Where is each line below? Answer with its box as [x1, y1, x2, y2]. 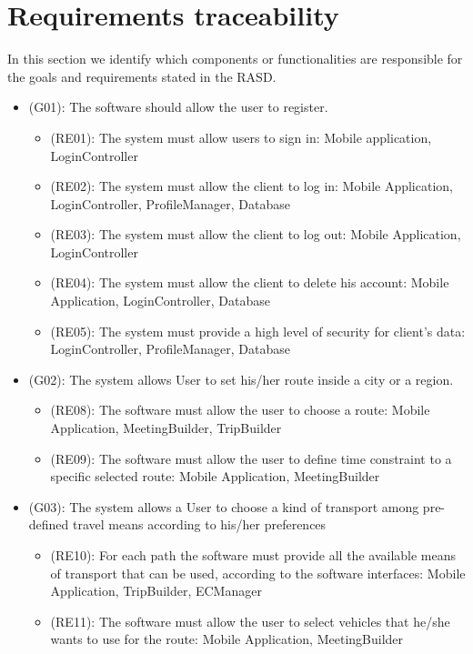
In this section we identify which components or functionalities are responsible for [7, 49, 463, 68]
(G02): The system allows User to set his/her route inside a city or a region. [28, 369, 454, 388]
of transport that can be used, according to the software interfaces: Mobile [50, 563, 466, 582]
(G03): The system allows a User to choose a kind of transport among [28, 497, 419, 516]
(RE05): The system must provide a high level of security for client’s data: [50, 321, 466, 340]
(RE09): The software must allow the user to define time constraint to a [50, 448, 452, 468]
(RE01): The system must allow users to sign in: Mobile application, [50, 127, 432, 146]
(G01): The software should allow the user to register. [28, 97, 328, 116]
